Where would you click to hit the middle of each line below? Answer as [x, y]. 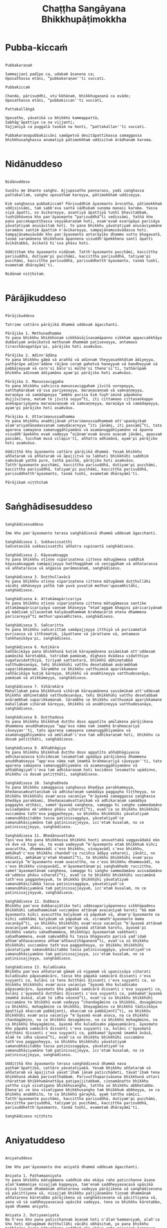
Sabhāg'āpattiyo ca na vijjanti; [40, 122]
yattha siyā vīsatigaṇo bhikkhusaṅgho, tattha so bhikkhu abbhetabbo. [80, 1085]
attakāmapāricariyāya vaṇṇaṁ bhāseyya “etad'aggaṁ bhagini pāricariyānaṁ [84, 607]
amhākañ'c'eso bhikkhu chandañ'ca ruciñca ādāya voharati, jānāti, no [80, 853]
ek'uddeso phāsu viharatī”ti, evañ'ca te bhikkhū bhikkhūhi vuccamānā [80, 875]
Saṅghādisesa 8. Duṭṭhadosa [34, 717]
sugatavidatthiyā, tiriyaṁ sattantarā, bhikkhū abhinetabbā [69, 660]
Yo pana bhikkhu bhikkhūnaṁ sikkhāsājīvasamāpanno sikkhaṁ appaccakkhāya [84, 338]
